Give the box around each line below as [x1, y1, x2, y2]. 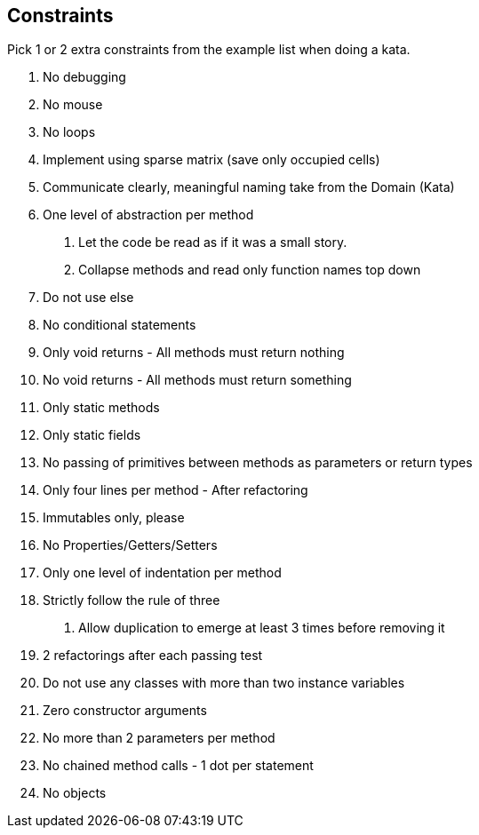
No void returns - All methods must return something [43, 372, 352, 388]
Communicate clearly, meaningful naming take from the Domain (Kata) [43, 179, 455, 195]
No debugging [43, 69, 126, 85]
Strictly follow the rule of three [43, 592, 220, 608]
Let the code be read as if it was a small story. [78, 235, 347, 250]
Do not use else [43, 290, 134, 306]
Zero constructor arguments [43, 703, 207, 719]
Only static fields [43, 427, 141, 443]
